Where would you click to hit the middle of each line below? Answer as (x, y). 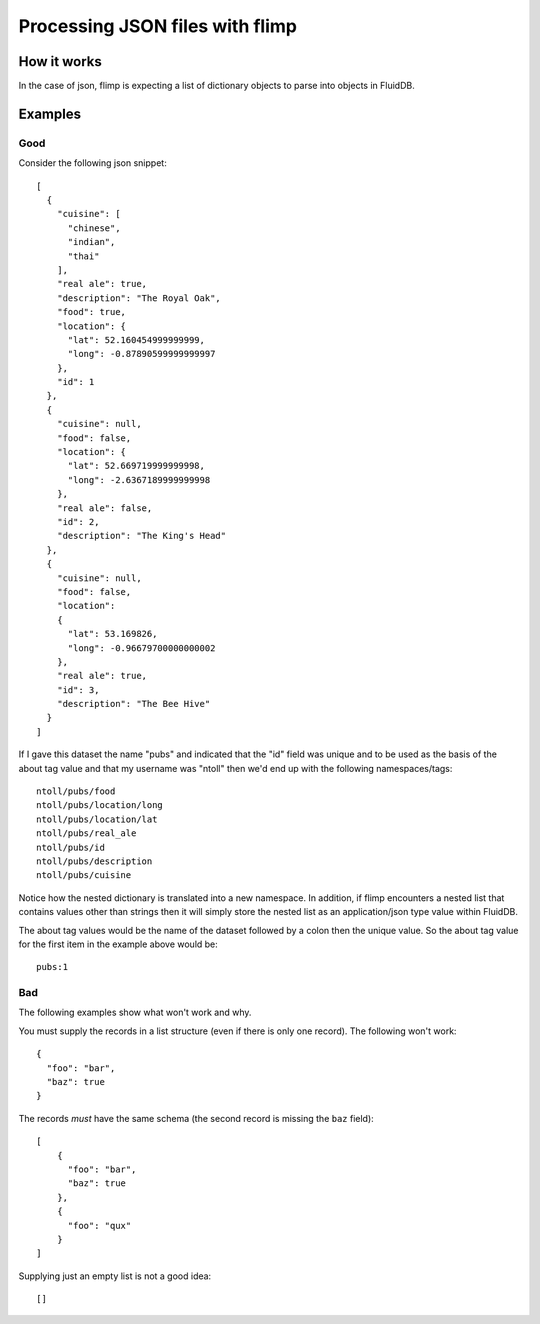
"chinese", (94, 228)
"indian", (91, 242)
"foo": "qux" (99, 1225)
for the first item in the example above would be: (118, 944)
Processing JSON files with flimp (157, 26)
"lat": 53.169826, (112, 634)
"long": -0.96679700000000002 (141, 648)
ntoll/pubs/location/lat (97, 819)
